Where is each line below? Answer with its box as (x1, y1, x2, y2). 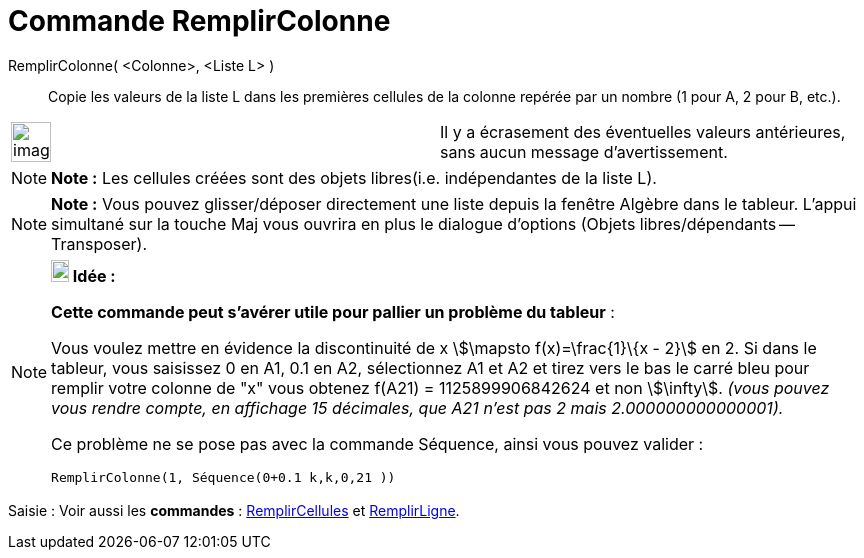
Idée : (72, 265, 116, 286)
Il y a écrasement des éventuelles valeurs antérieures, (440, 121, 846, 142)
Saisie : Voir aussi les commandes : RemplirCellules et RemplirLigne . (8, 501, 460, 519)
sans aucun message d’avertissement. (440, 141, 728, 162)
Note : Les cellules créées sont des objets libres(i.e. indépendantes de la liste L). (51, 167, 657, 188)
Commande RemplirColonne (8, 4, 391, 38)
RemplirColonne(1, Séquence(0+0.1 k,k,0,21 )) (51, 469, 396, 485)
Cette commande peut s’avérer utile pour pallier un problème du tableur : (51, 301, 615, 322)
